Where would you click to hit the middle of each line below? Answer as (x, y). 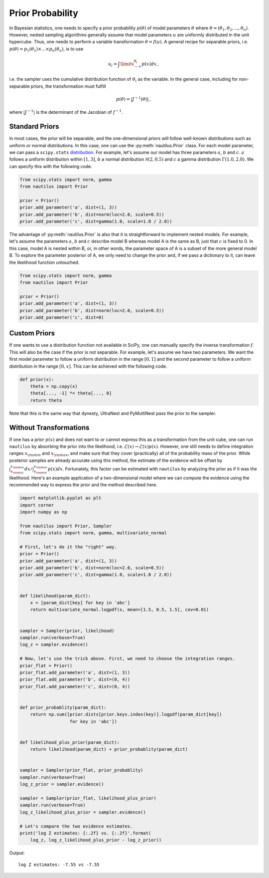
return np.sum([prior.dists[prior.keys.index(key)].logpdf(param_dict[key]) (126, 714)
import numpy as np (43, 512)
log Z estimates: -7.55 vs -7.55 (59, 865)
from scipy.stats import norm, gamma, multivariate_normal (93, 533)
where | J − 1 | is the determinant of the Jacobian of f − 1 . (66, 112)
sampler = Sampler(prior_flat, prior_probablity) (81, 770)
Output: (17, 853)
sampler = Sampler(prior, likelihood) (67, 631)
